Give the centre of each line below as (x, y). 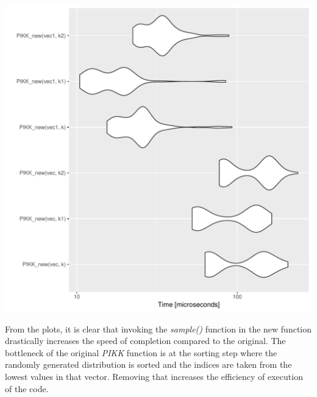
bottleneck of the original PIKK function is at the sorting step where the (141, 352)
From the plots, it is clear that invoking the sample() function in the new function (158, 328)
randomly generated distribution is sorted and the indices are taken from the (148, 364)
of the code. (27, 388)
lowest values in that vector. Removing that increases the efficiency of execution (154, 376)
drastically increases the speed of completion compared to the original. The (145, 341)
